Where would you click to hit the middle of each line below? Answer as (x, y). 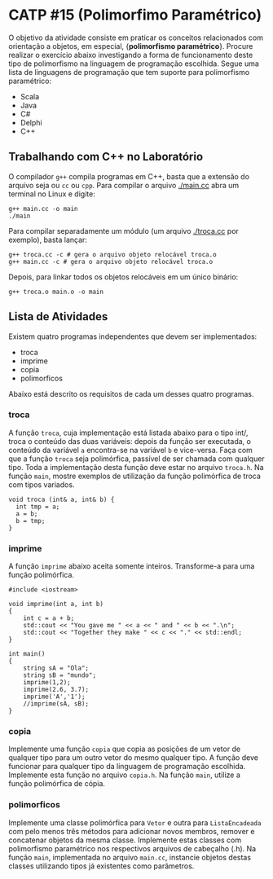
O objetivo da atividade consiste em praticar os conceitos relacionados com (136, 37)
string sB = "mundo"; (59, 675)
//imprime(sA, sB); (56, 704)
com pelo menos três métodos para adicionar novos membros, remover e (132, 831)
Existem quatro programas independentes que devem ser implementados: (133, 336)
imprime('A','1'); (54, 697)
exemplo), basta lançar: (48, 240)
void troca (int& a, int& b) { (62, 499)
